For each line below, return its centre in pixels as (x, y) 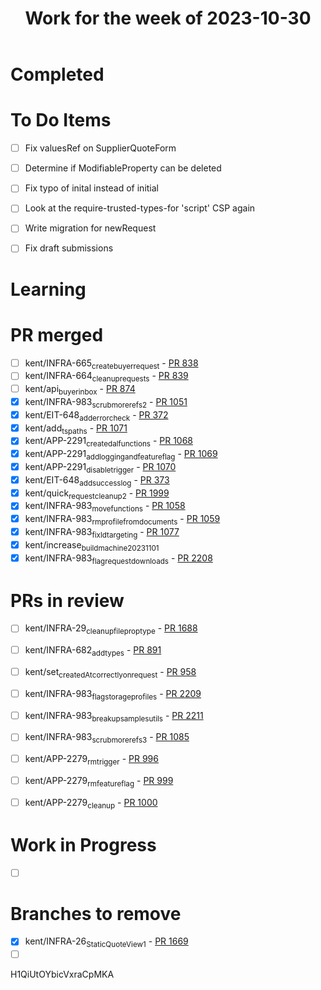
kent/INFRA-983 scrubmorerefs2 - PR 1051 (106, 403)
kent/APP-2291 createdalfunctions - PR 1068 (109, 442)
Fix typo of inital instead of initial (92, 188)
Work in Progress (83, 844)
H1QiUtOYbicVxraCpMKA (62, 974)
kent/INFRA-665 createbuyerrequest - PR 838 (111, 364)
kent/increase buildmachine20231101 (92, 545)
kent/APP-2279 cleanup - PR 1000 (91, 803)
